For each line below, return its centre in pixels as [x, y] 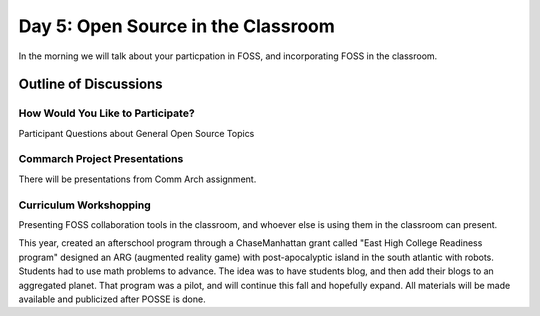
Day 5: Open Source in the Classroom [176, 26]
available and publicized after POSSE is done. [112, 299]
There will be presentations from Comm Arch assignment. [137, 179]
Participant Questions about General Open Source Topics [136, 133]
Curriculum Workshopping [85, 205]
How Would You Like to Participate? [106, 113]
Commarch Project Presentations [101, 159]
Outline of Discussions [91, 84]
